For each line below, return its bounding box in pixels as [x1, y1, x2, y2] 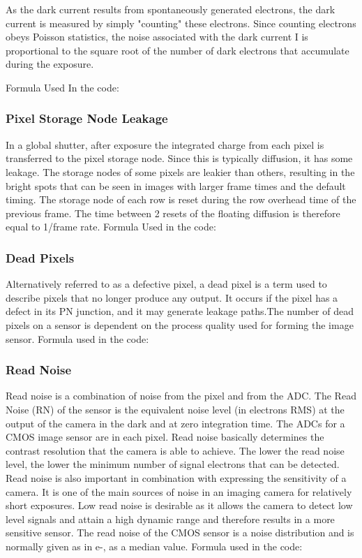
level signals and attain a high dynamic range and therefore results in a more [6, 511, 335, 526]
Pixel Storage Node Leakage [6, 110, 168, 127]
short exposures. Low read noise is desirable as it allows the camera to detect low [6, 498, 353, 513]
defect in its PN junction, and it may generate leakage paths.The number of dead [6, 304, 354, 318]
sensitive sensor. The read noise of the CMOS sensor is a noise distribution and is [6, 525, 354, 540]
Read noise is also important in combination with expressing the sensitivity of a [6, 470, 347, 485]
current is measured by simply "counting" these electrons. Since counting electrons [6, 15, 356, 30]
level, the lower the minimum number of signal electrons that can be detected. [6, 457, 340, 471]
